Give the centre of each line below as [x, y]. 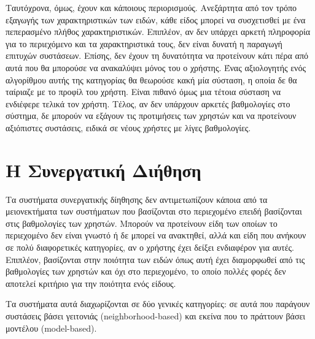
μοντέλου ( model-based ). [51, 328]
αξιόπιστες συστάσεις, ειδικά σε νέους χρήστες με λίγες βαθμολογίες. [128, 127]
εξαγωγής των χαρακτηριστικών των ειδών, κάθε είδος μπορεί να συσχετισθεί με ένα [156, 19]
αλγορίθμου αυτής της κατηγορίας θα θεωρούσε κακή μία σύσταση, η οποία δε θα [151, 79]
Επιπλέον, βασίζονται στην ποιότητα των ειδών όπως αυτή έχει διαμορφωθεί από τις [155, 259]
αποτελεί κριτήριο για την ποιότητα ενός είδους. [91, 283]
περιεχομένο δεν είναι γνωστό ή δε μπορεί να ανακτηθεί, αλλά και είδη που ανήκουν [156, 235]
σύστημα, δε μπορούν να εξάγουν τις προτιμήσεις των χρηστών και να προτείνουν [151, 116]
